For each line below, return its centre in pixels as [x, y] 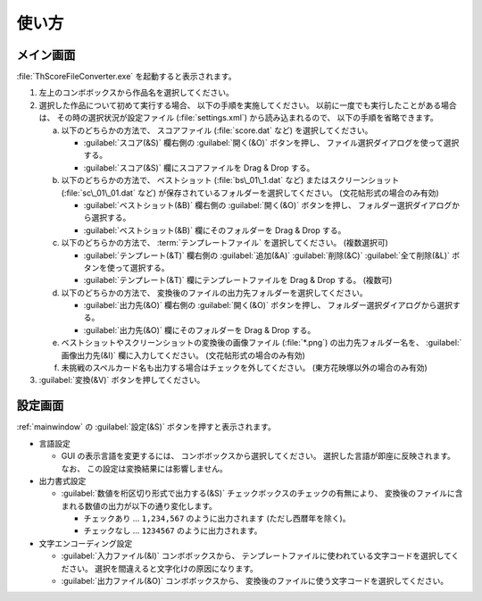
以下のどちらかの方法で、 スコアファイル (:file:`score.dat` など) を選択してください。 [217, 130]
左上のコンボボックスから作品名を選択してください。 [136, 93]
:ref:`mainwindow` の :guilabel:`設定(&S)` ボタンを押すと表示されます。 [146, 427]
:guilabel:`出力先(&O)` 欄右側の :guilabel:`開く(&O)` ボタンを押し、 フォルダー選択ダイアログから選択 [268, 305]
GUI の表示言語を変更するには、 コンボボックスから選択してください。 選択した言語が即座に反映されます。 [258, 456]
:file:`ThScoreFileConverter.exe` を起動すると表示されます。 [126, 77]
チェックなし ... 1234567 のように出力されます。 [173, 530]
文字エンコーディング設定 [86, 543]
